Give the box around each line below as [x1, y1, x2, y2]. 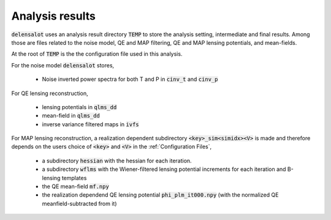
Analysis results [11, 9, 96, 23]
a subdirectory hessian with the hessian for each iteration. [42, 157, 192, 164]
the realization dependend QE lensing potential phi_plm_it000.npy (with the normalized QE [42, 191, 279, 199]
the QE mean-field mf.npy [42, 183, 110, 190]
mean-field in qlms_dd [42, 112, 101, 119]
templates [61, 174, 87, 181]
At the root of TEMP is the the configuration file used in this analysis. [11, 50, 183, 58]
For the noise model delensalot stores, [11, 61, 115, 69]
